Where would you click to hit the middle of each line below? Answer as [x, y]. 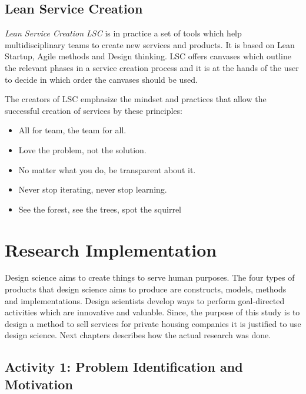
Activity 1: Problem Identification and [124, 367]
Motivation [39, 384]
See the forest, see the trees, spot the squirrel [100, 209]
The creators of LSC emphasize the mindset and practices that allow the [136, 99]
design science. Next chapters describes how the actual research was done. [138, 335]
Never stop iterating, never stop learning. [93, 189]
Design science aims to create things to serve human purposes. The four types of [150, 277]
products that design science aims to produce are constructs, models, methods [146, 289]
